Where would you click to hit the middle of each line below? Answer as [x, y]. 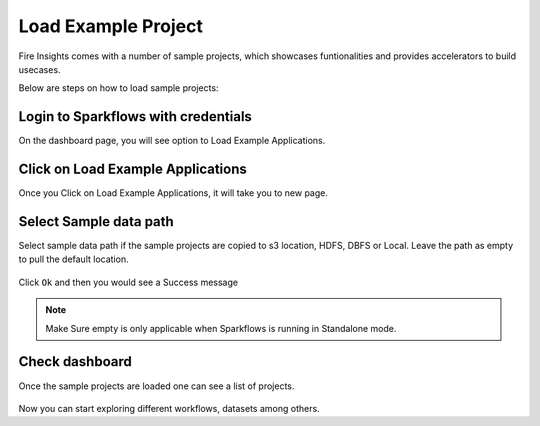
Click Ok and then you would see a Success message [128, 282]
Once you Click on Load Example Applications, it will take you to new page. [173, 193]
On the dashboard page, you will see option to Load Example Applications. [172, 141]
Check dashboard [75, 361]
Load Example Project [111, 26]
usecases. [39, 69]
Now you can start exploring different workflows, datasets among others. [169, 408]
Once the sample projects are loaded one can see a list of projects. [156, 386]
